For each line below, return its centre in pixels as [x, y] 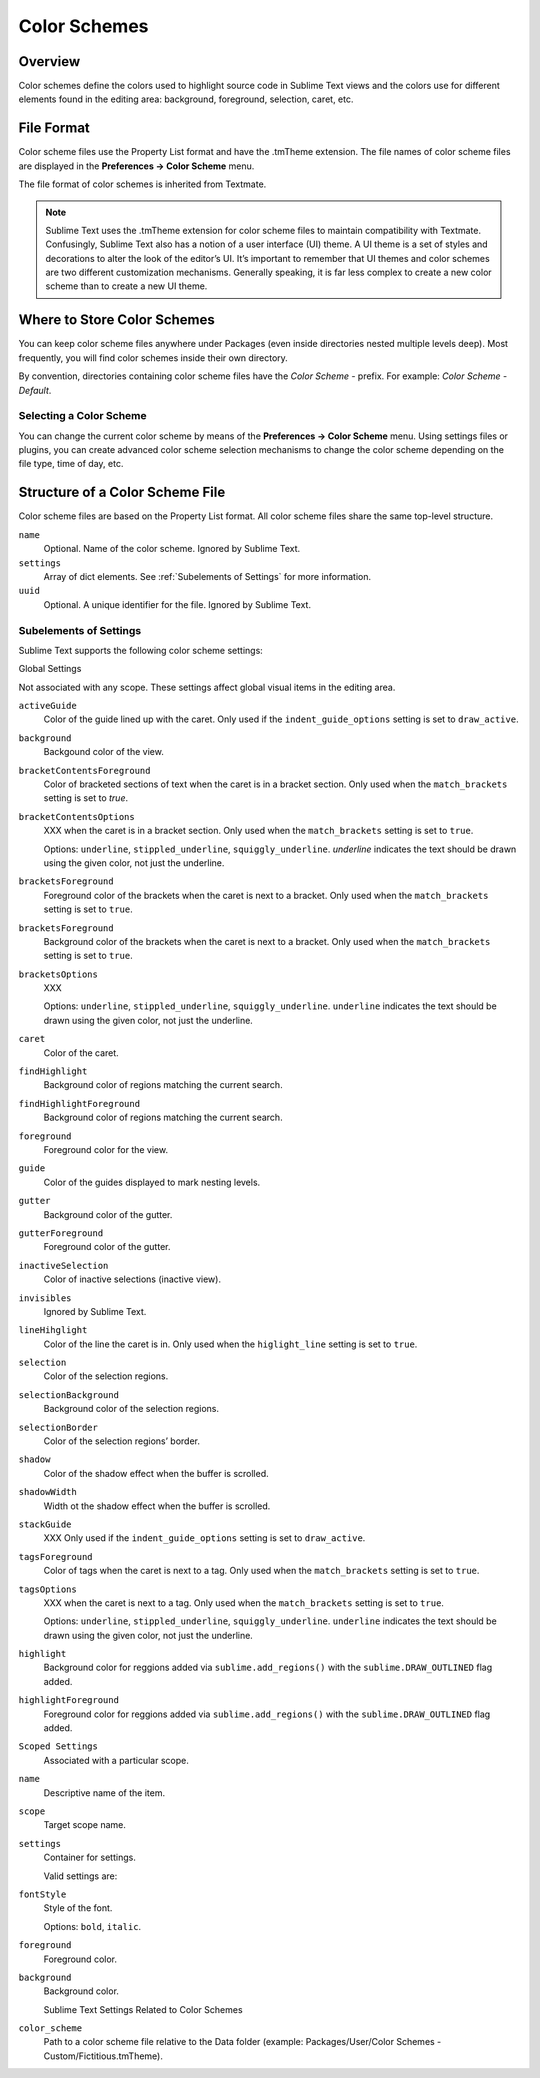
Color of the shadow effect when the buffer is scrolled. [156, 1473]
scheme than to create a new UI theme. [126, 286]
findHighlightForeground [79, 1103]
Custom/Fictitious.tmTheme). [103, 2056]
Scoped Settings [58, 1746]
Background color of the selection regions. [131, 1409]
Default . [35, 390]
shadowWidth [47, 1492]
